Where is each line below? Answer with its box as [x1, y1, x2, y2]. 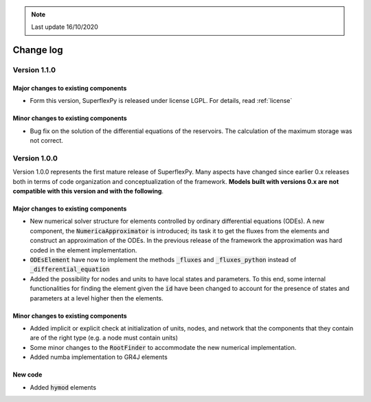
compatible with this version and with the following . [12, 187, 164, 196]
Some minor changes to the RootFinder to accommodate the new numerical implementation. [30, 343, 297, 351]
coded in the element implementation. [30, 246, 137, 254]
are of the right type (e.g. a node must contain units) [30, 333, 178, 342]
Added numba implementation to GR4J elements [30, 353, 168, 362]
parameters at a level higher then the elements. [30, 294, 164, 302]
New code [12, 370, 43, 379]
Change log [12, 45, 63, 56]
